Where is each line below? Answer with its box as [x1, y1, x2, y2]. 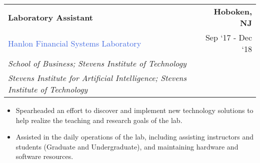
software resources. [15, 151, 73, 161]
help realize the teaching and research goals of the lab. [15, 114, 182, 125]
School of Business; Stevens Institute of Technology [8, 57, 186, 69]
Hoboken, [213, 5, 252, 17]
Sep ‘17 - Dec [205, 31, 252, 43]
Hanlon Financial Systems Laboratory [8, 37, 141, 49]
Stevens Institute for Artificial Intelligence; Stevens [8, 72, 187, 83]
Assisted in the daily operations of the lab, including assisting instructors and [15, 131, 254, 142]
